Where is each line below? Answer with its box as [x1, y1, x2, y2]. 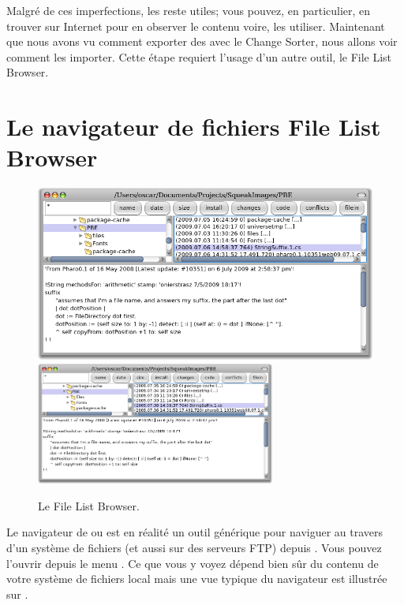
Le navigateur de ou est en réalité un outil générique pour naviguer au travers [6, 524, 383, 540]
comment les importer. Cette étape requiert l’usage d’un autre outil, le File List [6, 48, 392, 65]
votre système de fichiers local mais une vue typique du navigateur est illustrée [6, 570, 387, 587]
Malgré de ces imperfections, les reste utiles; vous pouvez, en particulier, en [6, 2, 371, 18]
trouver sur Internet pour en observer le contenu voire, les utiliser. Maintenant [6, 17, 385, 34]
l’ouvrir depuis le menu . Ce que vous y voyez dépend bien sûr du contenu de [6, 555, 379, 571]
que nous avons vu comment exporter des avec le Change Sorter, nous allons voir [6, 33, 398, 50]
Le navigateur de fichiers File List [6, 110, 381, 143]
